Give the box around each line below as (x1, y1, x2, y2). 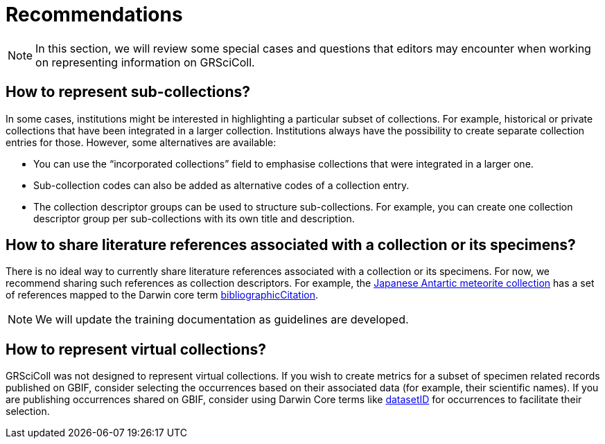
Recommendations (6, 3, 183, 26)
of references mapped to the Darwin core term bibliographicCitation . (6, 289, 318, 301)
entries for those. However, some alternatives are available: (6, 136, 277, 148)
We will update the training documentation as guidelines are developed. (35, 312, 409, 327)
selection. (6, 405, 50, 418)
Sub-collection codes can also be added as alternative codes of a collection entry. (33, 179, 410, 191)
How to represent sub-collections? (6, 83, 251, 101)
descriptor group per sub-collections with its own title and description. (33, 212, 355, 224)
